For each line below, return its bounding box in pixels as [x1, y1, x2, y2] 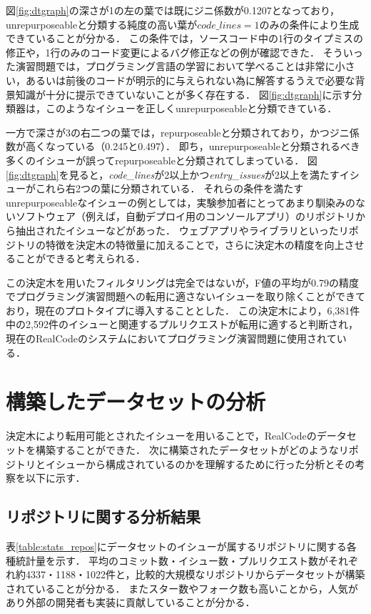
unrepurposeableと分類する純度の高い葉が [6, 16, 198, 31]
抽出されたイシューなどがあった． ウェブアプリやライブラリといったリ [15, 222, 349, 237]
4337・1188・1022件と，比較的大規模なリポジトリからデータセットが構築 [25, 567, 365, 582]
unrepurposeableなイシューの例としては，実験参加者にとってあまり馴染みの [6, 194, 355, 209]
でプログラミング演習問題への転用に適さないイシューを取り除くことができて [6, 289, 365, 304]
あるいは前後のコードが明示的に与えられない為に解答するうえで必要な [25, 72, 355, 87]
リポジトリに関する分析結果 [6, 505, 200, 528]
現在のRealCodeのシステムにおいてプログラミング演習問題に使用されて [6, 331, 337, 346]
